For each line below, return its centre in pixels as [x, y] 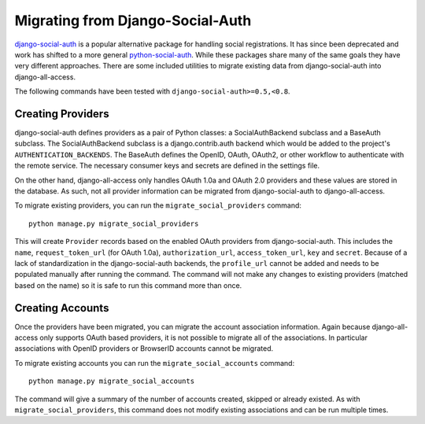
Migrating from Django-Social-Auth [133, 20]
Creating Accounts [62, 308]
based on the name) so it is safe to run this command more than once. [128, 285]
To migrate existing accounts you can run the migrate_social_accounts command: [155, 363]
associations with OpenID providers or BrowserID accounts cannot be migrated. [144, 348]
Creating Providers [62, 114]
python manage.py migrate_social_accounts [112, 381]
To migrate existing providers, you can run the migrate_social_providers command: [158, 205]
